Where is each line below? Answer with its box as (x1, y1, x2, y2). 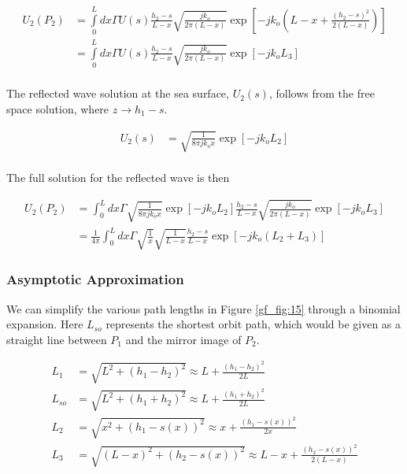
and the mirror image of (125, 331, 242, 347)
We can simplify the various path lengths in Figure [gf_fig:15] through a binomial (6, 300, 401, 317)
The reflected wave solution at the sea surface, (6, 85, 229, 102)
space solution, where (6, 100, 109, 117)
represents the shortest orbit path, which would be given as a (105, 316, 401, 332)
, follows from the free (268, 85, 375, 102)
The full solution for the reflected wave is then (6, 169, 230, 186)
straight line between (6, 331, 107, 347)
